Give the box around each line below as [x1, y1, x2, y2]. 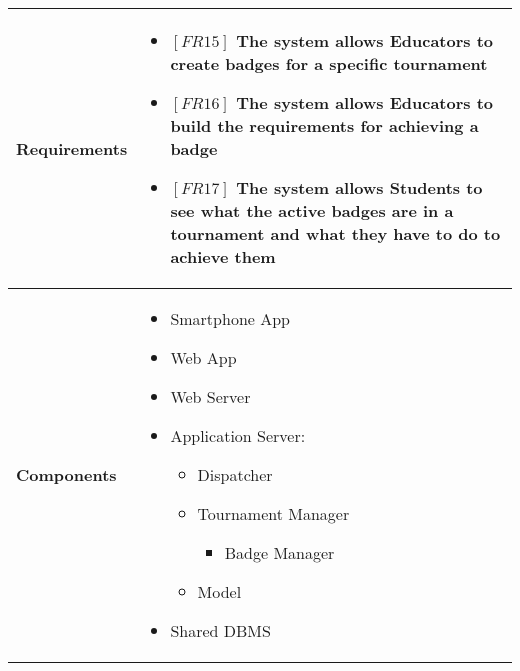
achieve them [170, 245, 276, 268]
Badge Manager [224, 541, 335, 564]
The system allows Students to [236, 176, 483, 199]
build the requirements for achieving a [170, 114, 479, 137]
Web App [170, 346, 237, 369]
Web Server [170, 385, 251, 408]
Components [16, 463, 117, 486]
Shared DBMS [170, 619, 271, 642]
